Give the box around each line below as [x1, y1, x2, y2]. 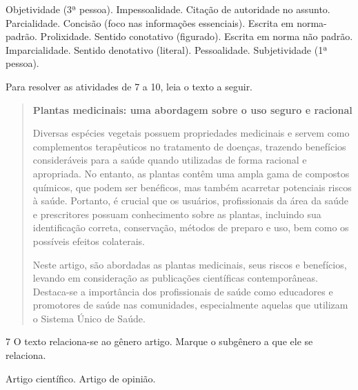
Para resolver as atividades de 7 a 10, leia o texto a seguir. [6, 79, 253, 93]
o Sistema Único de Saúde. [32, 311, 146, 325]
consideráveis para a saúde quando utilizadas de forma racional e [32, 153, 307, 167]
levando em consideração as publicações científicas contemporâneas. [32, 271, 318, 285]
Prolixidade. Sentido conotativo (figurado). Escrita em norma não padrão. [40, 29, 353, 43]
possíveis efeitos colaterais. [32, 233, 145, 248]
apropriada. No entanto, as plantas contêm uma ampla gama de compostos [32, 166, 350, 180]
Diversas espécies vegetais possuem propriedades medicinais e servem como [32, 126, 350, 140]
